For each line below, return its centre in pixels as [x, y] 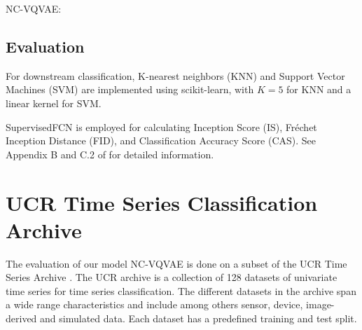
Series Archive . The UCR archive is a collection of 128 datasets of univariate [172, 277]
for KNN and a [319, 89]
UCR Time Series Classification [162, 202]
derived [21, 318]
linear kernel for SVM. [54, 103]
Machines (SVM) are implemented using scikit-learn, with [130, 89]
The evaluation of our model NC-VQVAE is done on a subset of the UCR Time [176, 263]
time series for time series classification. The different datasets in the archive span [181, 290]
